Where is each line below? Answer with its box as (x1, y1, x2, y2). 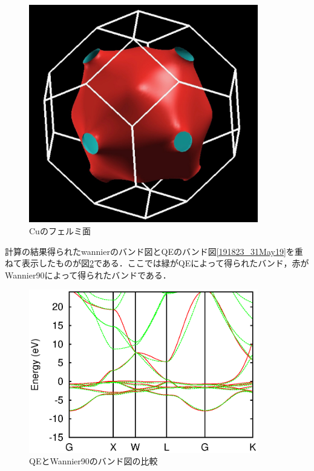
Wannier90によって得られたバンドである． (5, 268, 171, 281)
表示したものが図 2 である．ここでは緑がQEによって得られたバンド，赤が (21, 257, 309, 269)
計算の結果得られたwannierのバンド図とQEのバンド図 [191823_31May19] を (5, 245, 295, 257)
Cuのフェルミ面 (29, 225, 91, 237)
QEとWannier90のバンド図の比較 (29, 455, 158, 467)
